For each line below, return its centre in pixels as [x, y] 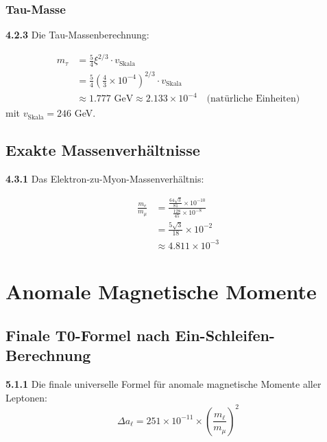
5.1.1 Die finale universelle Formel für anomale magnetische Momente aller [163, 383]
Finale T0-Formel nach [88, 335]
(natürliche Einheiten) [253, 99]
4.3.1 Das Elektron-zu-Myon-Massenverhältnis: [105, 179]
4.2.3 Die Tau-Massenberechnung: [77, 35]
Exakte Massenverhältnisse [103, 150]
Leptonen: [26, 397]
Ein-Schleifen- [225, 335]
